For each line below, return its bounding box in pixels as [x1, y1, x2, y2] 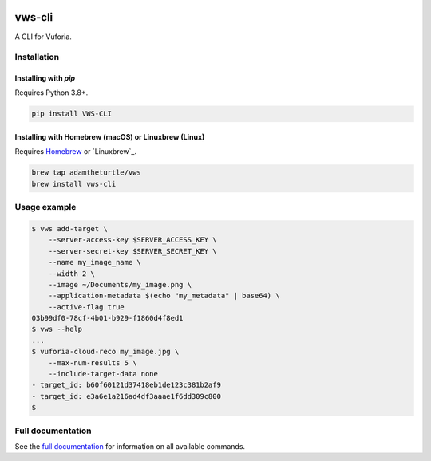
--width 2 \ [48, 269, 96, 278]
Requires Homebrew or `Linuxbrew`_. [14, 147, 137, 156]
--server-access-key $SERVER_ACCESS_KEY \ [48, 235, 217, 245]
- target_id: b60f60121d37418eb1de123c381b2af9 [31, 380, 221, 390]
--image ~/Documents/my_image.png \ [48, 280, 192, 289]
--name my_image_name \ [48, 258, 141, 267]
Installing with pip [14, 73, 76, 83]
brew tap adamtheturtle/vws [31, 168, 141, 177]
